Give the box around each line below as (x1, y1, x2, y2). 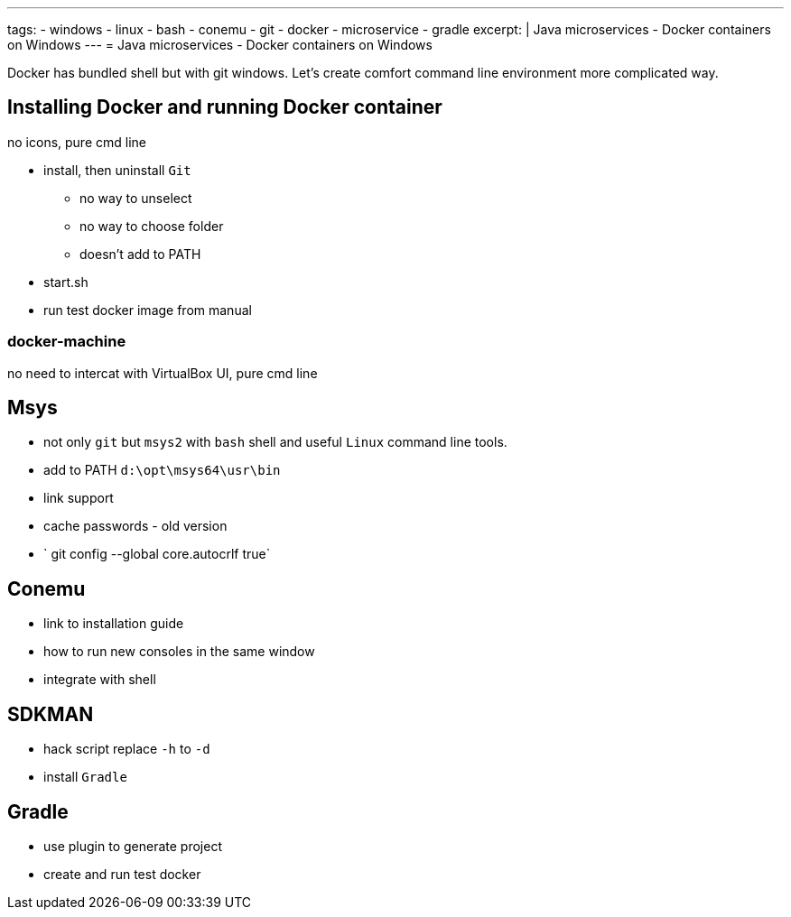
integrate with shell (43, 672, 156, 688)
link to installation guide (43, 616, 184, 632)
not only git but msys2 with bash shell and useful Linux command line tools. (43, 434, 507, 450)
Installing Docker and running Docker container (7, 96, 442, 119)
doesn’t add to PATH (79, 245, 201, 262)
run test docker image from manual (43, 301, 252, 318)
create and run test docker (43, 866, 201, 882)
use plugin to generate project (43, 838, 222, 854)
